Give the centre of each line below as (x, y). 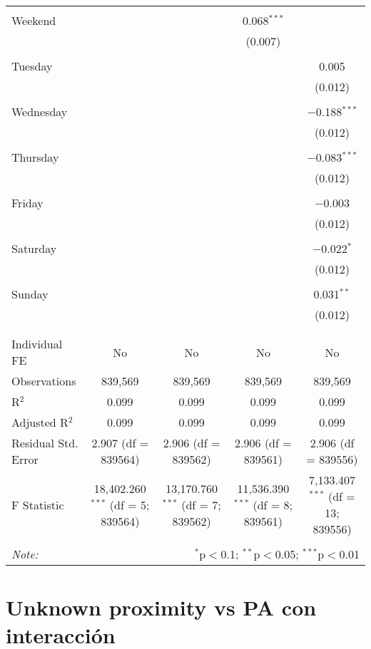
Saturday (34, 248)
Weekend (34, 20)
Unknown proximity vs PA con (161, 607)
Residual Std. (45, 443)
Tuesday (32, 66)
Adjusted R (40, 422)
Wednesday (40, 111)
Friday (27, 203)
